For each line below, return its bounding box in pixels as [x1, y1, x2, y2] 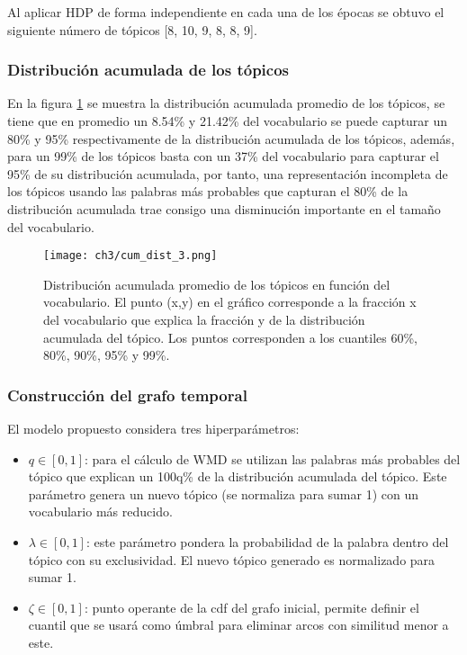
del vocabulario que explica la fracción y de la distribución [43, 310, 365, 328]
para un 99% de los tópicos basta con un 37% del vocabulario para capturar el [7, 147, 439, 166]
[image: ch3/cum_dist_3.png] [43, 249, 218, 263]
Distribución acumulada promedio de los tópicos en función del [43, 274, 391, 293]
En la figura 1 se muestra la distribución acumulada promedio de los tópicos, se [7, 94, 445, 112]
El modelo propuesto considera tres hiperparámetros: [7, 419, 300, 437]
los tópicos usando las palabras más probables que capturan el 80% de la [7, 182, 409, 201]
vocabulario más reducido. [28, 502, 173, 521]
